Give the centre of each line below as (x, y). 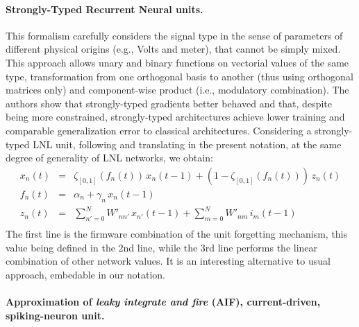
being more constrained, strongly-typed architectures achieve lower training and (175, 117)
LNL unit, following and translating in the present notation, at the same (187, 144)
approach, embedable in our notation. (85, 274)
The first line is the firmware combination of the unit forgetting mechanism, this (177, 233)
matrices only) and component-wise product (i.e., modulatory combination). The (177, 90)
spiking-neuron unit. (55, 315)
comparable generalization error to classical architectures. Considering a (159, 130)
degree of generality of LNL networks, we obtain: (109, 158)
